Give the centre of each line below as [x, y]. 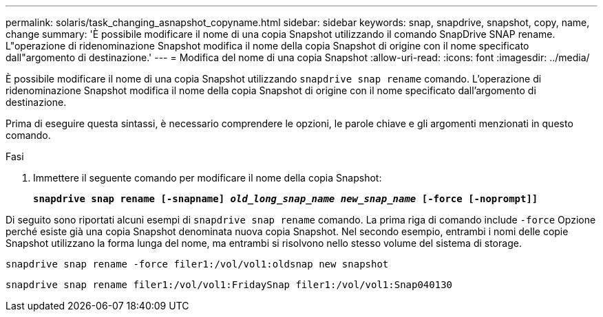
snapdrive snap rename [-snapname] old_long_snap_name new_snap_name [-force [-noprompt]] [286, 199]
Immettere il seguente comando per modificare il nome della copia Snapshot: [208, 178]
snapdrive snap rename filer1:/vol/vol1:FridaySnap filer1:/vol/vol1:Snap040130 [229, 285]
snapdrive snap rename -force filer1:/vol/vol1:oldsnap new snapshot [197, 264]
